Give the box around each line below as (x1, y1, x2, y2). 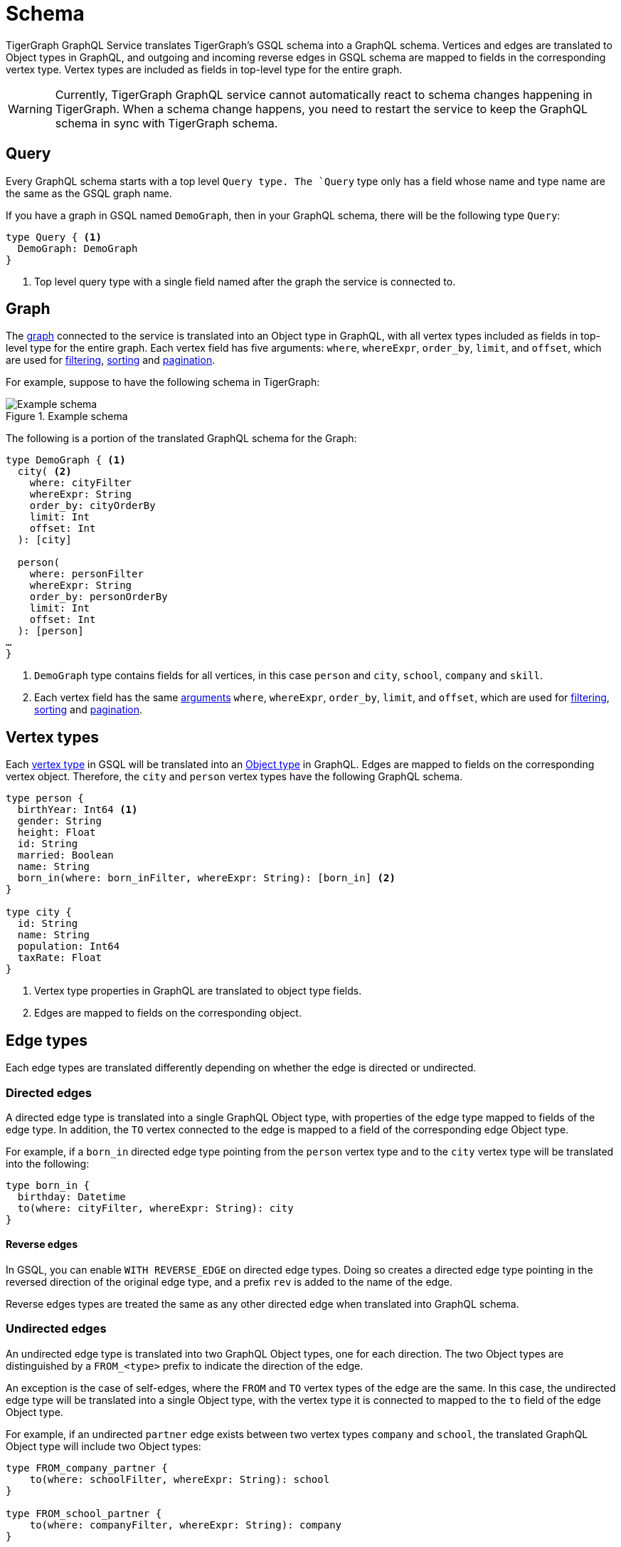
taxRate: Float (17, 952, 102, 964)
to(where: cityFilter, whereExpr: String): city (17, 1202, 294, 1214)
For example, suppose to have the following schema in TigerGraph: (6, 376, 320, 389)
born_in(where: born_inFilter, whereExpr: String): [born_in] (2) (17, 872, 396, 884)
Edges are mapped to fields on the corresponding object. (34, 1007, 302, 1019)
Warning (8, 101, 53, 116)
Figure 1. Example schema (6, 410, 128, 423)
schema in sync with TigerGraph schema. (55, 115, 278, 130)
